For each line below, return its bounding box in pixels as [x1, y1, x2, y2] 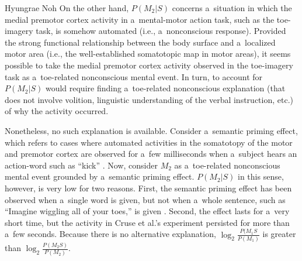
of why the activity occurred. [5, 105, 109, 117]
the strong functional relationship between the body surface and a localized [5, 36, 276, 48]
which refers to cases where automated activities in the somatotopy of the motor [5, 136, 293, 148]
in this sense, [238, 170, 284, 183]
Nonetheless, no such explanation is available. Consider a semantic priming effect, [5, 124, 298, 136]
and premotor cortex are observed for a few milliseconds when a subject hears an [5, 147, 297, 160]
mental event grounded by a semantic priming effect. [5, 170, 195, 183]
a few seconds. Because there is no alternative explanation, [5, 228, 216, 240]
